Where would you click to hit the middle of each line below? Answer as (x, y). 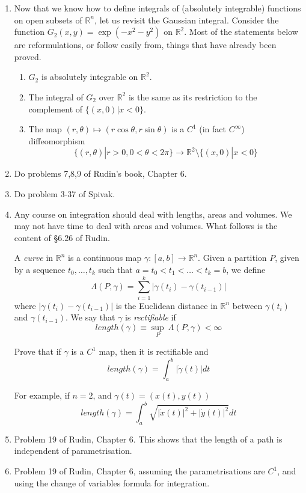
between (247, 305)
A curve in (34, 258)
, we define (246, 269)
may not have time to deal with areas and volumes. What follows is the (146, 226)
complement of (56, 109)
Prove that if (38, 351)
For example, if (42, 395)
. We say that (90, 317)
